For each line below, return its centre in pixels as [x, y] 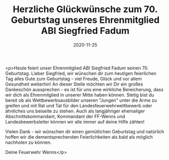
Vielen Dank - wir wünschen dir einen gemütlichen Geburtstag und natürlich [85, 131]
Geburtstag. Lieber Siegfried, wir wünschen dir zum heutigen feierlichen [81, 73]
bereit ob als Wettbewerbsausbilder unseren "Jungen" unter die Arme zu [81, 100]
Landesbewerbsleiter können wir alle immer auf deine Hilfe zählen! [75, 122]
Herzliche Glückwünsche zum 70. [85, 9]
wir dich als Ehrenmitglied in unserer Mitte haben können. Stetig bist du [80, 95]
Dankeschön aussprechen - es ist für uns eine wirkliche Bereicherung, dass [84, 89]
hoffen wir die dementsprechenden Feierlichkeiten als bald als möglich [79, 137]
